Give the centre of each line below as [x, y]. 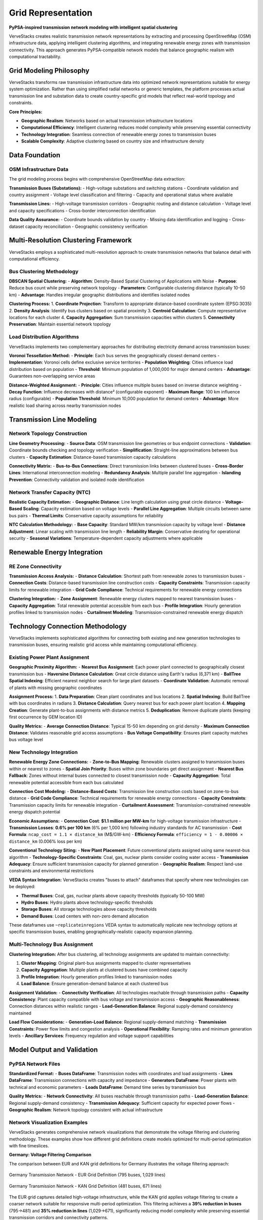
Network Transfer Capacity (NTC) [50, 492]
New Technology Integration [43, 752]
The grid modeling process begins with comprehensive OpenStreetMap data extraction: [97, 179]
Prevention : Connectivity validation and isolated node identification [77, 479]
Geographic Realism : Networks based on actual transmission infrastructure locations [107, 121]
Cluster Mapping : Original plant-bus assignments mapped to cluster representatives [106, 963]
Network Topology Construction [48, 433]
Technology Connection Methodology [68, 626]
